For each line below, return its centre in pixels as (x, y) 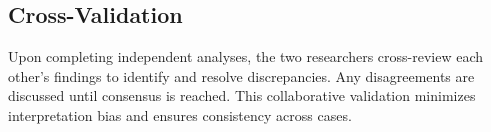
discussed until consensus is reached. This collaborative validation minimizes (242, 95)
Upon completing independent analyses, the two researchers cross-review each (246, 56)
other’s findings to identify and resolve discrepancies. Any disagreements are (241, 75)
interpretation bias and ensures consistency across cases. (180, 114)
